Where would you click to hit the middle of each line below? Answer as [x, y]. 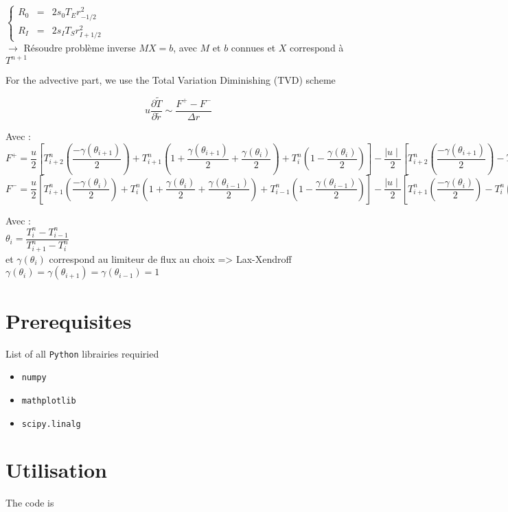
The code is [30, 503]
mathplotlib [49, 400]
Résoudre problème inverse [80, 48]
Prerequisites [69, 320]
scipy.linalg [51, 424]
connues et [253, 48]
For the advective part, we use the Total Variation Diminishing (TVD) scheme [171, 80]
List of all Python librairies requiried [82, 353]
